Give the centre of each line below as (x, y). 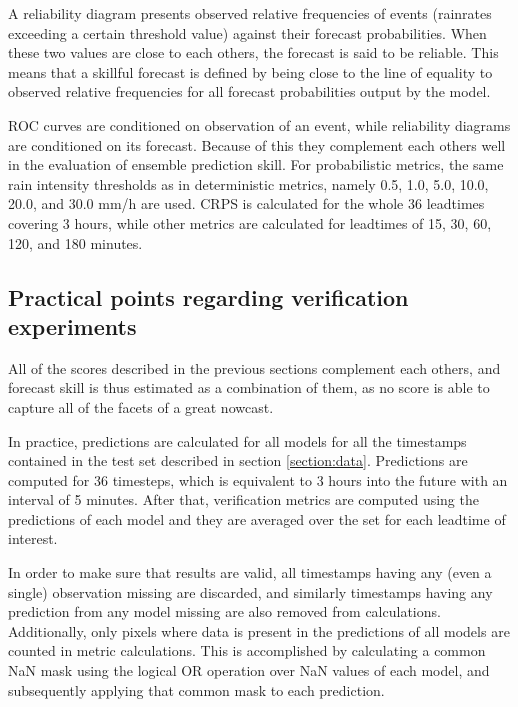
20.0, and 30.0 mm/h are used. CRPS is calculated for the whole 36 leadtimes (246, 203)
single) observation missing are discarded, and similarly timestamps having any (250, 591)
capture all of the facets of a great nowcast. (141, 406)
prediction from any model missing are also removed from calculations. (224, 611)
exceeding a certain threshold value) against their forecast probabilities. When (247, 32)
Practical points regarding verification (208, 296)
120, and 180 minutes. (75, 242)
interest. (33, 538)
